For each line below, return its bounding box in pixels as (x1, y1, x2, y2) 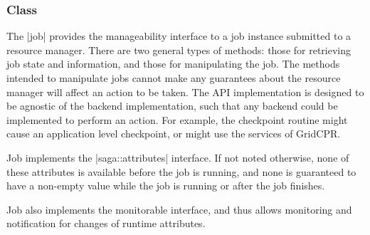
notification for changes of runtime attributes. (6, 216, 206, 231)
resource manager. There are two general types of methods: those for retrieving (6, 42, 351, 57)
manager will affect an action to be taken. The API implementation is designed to (6, 84, 364, 99)
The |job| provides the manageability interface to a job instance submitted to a (6, 28, 351, 43)
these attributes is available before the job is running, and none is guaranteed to (6, 164, 356, 179)
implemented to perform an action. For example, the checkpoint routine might (6, 112, 348, 127)
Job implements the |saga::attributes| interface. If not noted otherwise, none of (6, 150, 349, 164)
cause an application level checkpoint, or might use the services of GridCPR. (6, 126, 341, 141)
